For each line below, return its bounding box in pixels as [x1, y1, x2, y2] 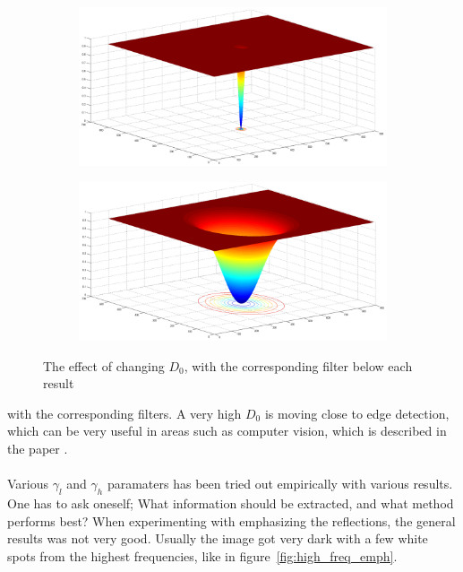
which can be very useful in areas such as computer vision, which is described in [7, 421, 447, 440]
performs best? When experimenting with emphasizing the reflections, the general [7, 511, 456, 530]
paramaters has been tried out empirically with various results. [107, 474, 453, 493]
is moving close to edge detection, [264, 403, 450, 422]
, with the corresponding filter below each [184, 356, 413, 375]
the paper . [7, 438, 68, 457]
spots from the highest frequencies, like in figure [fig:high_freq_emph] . [7, 546, 398, 565]
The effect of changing [43, 356, 165, 375]
